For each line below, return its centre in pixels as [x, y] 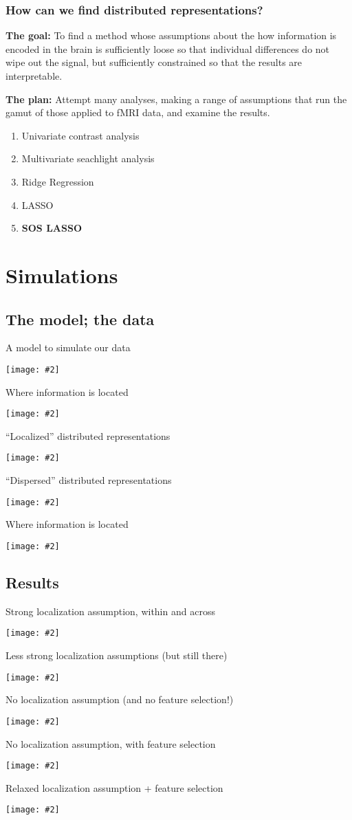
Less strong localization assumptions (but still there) [117, 655]
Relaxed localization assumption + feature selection [114, 787]
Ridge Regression [58, 181]
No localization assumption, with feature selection [111, 743]
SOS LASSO [52, 228]
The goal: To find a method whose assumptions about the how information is [171, 35]
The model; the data [80, 319]
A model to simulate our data [68, 347]
